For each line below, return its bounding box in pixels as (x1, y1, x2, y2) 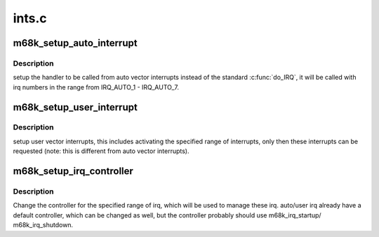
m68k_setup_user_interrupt (13, 101, 138, 113)
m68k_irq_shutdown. (13, 221, 74, 229)
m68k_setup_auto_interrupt (13, 37, 138, 49)
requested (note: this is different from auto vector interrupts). (13, 147, 189, 155)
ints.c (13, 10, 47, 26)
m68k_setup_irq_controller (13, 165, 133, 178)
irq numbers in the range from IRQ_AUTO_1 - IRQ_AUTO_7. (13, 82, 179, 91)
